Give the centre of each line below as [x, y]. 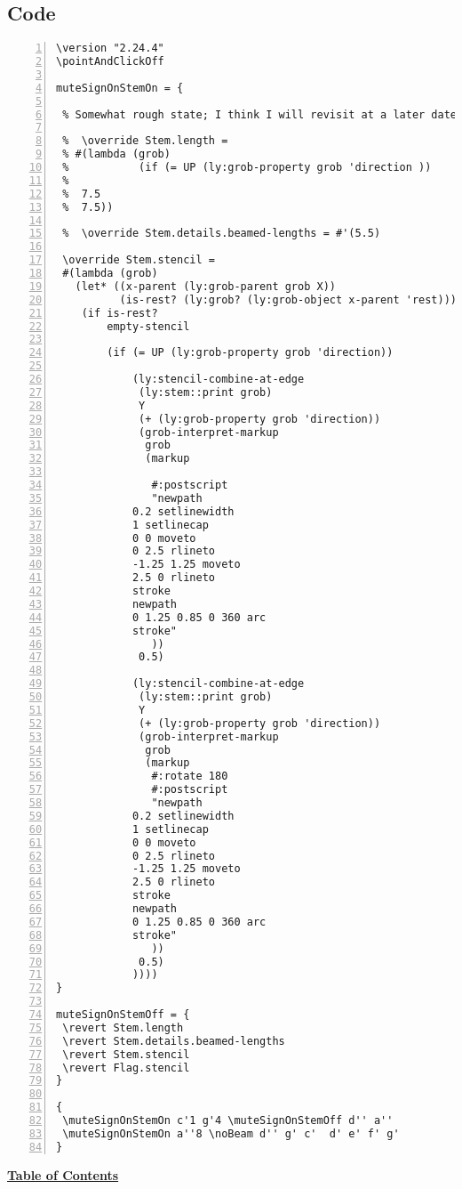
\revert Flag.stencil [126, 1068]
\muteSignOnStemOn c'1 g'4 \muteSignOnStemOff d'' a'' [228, 1121]
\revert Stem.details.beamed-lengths [174, 1041]
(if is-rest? [119, 313]
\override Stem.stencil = [139, 260]
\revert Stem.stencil [126, 1054]
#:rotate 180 [190, 776]
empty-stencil [148, 326]
